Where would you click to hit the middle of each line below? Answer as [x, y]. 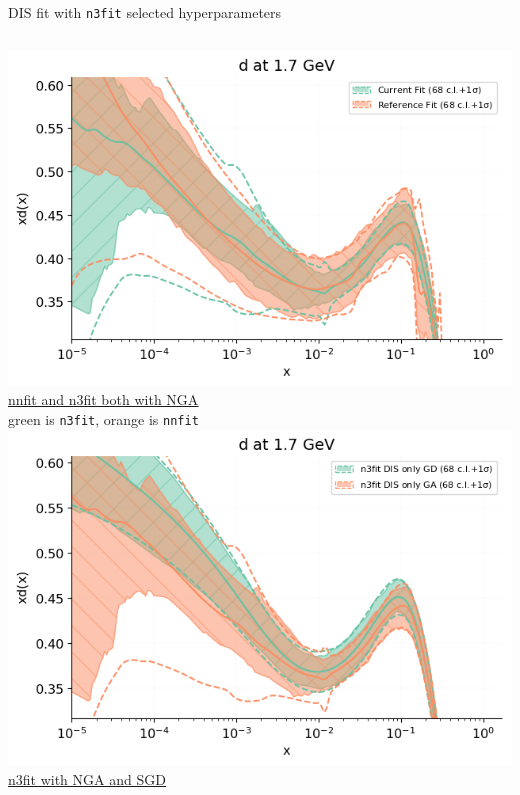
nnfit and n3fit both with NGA [103, 399]
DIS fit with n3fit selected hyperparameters [145, 12]
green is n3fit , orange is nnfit [103, 419]
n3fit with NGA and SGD [87, 778]
